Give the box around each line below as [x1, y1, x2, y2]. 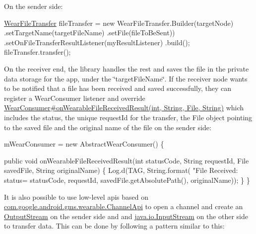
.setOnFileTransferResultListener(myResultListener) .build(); [4, 37, 190, 47]
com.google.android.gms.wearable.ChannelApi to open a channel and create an [4, 201, 243, 212]
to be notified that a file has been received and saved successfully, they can [4, 83, 232, 93]
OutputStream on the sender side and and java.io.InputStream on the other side [4, 211, 249, 221]
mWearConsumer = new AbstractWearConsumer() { [4, 139, 164, 149]
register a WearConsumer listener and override [4, 92, 145, 103]
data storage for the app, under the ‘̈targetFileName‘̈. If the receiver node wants [4, 73, 248, 83]
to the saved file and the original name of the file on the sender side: [4, 122, 211, 132]
